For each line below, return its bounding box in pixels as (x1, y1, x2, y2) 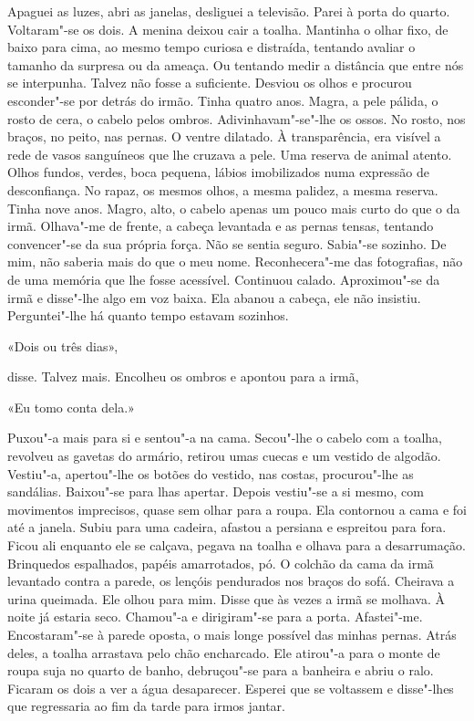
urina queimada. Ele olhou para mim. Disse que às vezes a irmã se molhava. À (7, 589, 445, 608)
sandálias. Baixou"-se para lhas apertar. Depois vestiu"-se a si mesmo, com (7, 482, 424, 501)
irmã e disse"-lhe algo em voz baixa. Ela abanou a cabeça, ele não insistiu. (7, 287, 421, 307)
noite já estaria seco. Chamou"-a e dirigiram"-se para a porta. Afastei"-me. (7, 607, 423, 626)
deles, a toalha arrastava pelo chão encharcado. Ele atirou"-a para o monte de (7, 643, 440, 662)
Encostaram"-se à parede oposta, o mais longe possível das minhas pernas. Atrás (7, 625, 457, 643)
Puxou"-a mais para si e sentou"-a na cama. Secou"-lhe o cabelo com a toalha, (7, 428, 442, 447)
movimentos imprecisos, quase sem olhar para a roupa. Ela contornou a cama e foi (7, 499, 467, 518)
